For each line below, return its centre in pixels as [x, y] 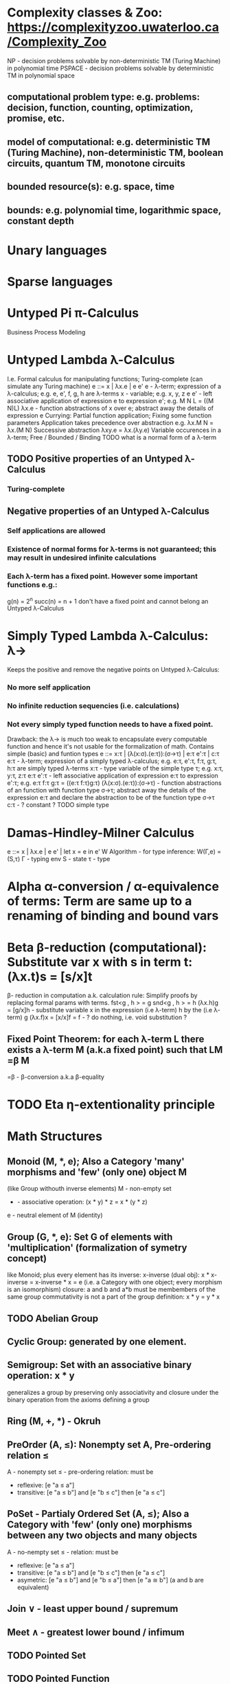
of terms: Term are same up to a [100, 901]
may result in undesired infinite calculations [82, 558]
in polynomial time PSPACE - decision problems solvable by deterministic [111, 68]
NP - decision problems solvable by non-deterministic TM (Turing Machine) [114, 60]
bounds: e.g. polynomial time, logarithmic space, [114, 210]
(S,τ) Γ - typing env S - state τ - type [59, 859]
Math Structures [55, 1136]
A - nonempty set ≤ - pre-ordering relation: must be [80, 1472]
